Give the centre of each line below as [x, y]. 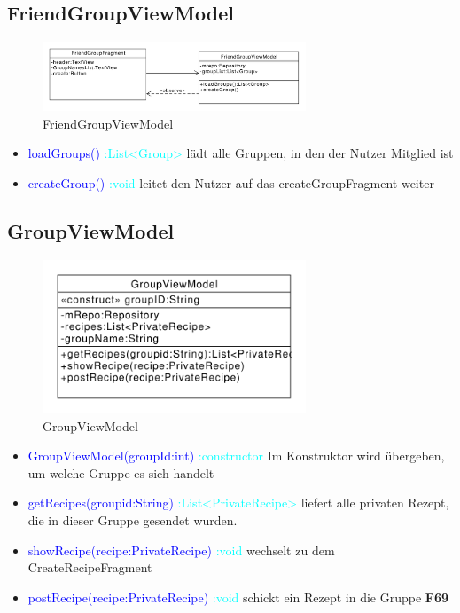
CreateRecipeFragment [90, 567]
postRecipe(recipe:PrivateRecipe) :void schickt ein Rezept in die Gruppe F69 [238, 597]
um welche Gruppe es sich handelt [121, 472]
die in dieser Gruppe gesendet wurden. [133, 520]
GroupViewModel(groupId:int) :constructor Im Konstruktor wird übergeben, [236, 456]
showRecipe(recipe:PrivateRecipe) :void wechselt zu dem [181, 550]
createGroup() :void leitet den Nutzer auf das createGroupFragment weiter [231, 182]
